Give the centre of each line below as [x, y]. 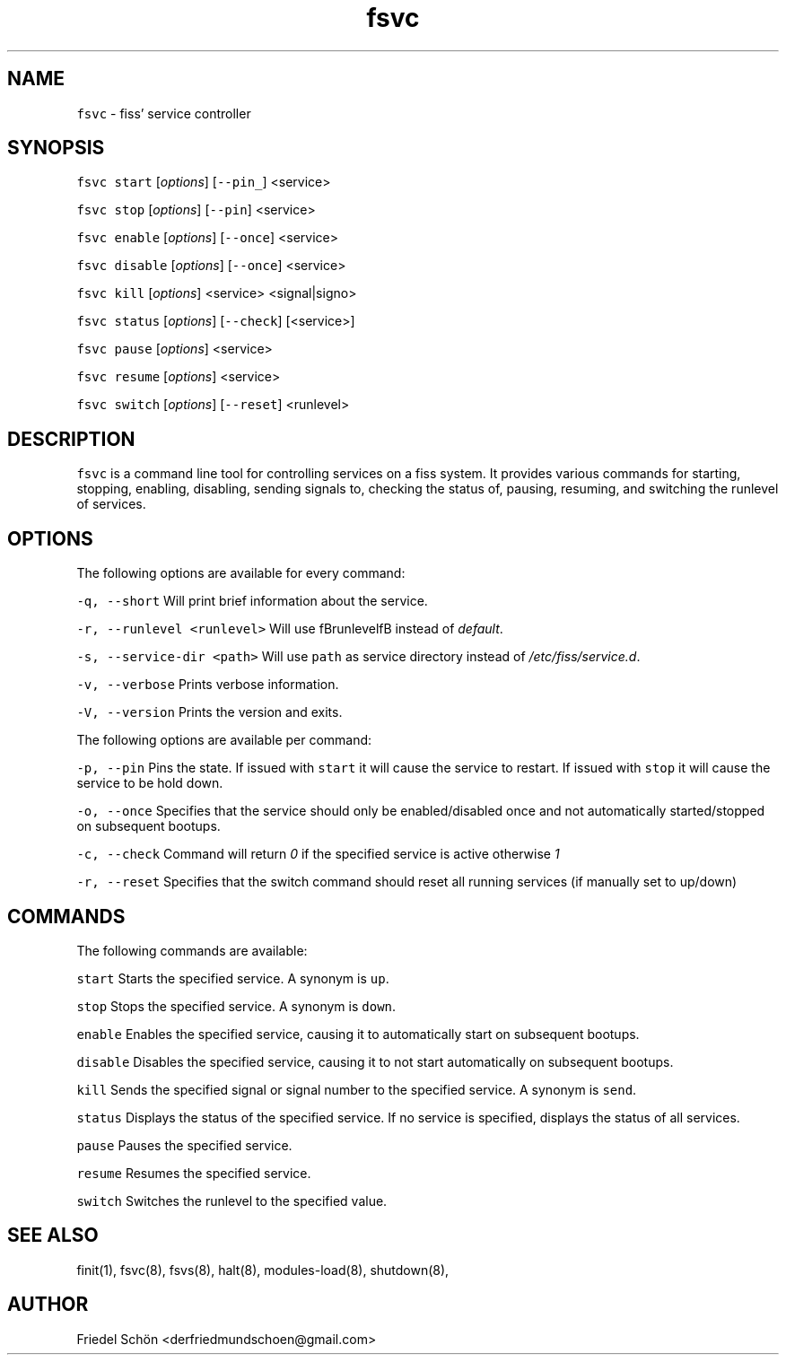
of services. [111, 504]
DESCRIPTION [71, 439]
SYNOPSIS [56, 148]
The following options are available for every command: [241, 573]
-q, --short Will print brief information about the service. [252, 601]
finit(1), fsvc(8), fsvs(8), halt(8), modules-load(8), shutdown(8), [263, 1270]
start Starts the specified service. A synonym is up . [233, 978]
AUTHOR [48, 1305]
